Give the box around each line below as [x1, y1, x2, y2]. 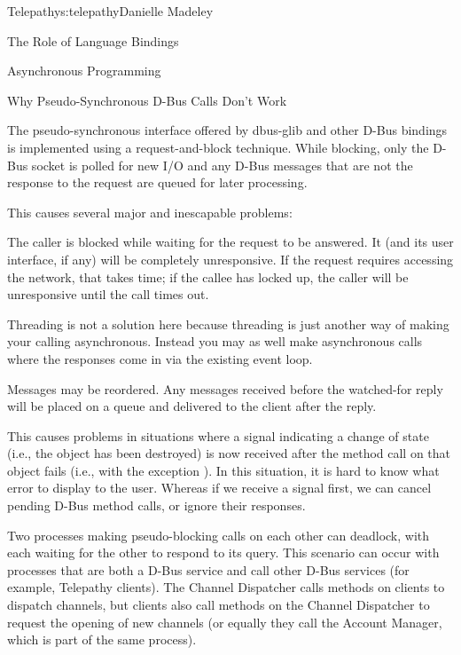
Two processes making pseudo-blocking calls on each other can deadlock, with [7, 525, 430, 544]
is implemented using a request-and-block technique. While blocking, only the [7, 138, 429, 156]
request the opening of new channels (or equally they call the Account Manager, [7, 612, 442, 631]
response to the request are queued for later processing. [7, 173, 308, 192]
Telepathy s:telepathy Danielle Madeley [7, 2, 214, 20]
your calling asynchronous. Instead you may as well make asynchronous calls [7, 332, 423, 351]
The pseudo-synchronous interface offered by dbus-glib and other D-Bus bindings [7, 121, 448, 139]
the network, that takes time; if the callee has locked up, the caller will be [7, 267, 409, 286]
